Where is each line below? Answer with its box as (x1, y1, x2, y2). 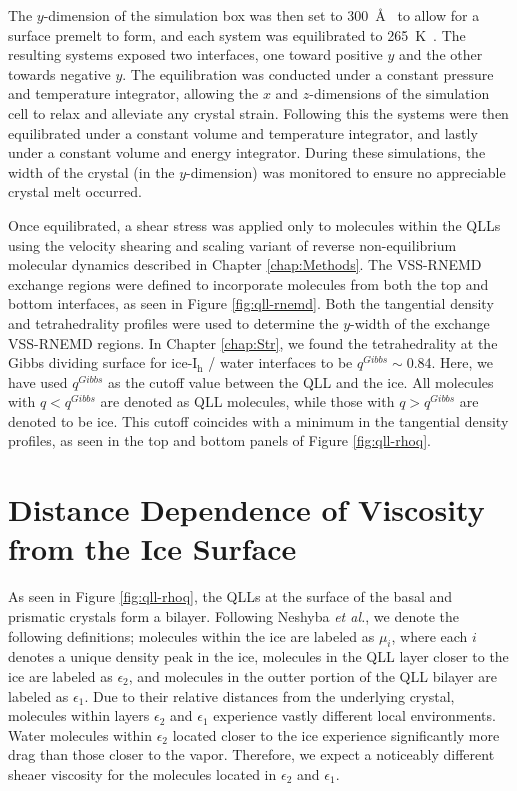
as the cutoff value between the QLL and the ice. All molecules (108, 371, 494, 392)
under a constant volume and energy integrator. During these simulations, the (8, 142, 486, 163)
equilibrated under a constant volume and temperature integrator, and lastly (8, 122, 478, 143)
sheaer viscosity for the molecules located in (8, 763, 277, 784)
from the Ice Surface (8, 528, 297, 569)
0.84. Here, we (406, 352, 494, 373)
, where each (391, 625, 468, 646)
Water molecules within (8, 724, 153, 745)
